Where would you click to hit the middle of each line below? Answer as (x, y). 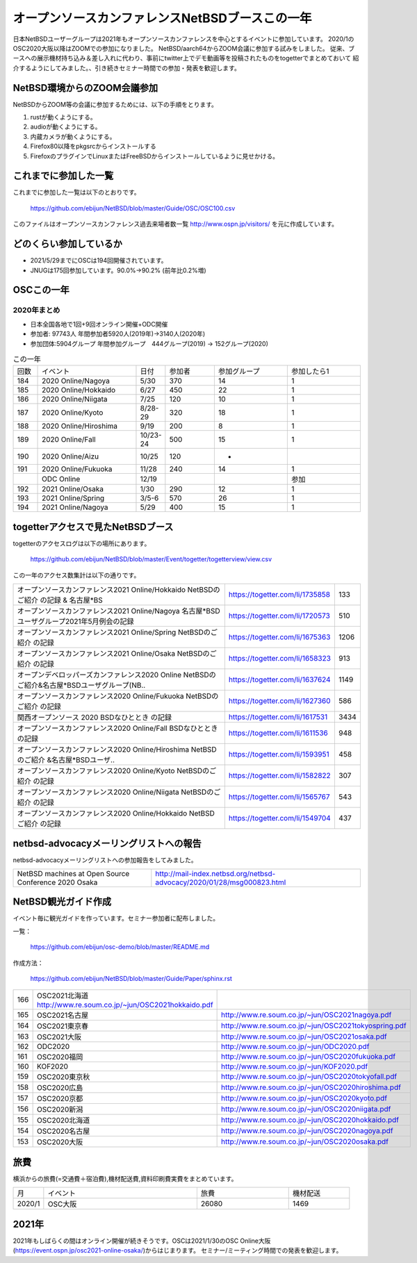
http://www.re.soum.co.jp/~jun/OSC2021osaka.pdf (304, 1037)
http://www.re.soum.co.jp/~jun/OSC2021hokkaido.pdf (125, 1005)
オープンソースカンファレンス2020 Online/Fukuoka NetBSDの (118, 696)
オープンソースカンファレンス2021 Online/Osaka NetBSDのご (117, 653)
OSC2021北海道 (63, 996)
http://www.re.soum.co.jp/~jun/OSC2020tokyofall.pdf (309, 1077)
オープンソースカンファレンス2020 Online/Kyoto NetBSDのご (117, 770)
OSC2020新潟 (60, 1109)
